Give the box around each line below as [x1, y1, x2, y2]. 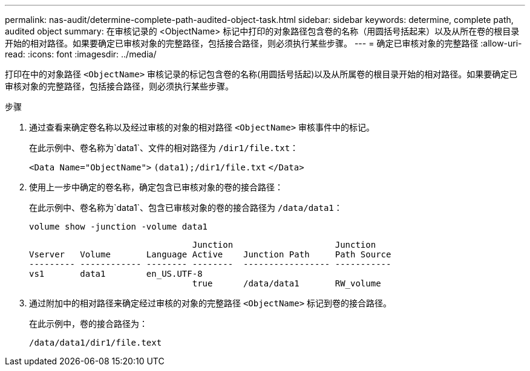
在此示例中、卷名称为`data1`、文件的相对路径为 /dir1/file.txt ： [29, 143, 299, 153]
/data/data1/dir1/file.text [29, 338, 162, 347]
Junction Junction [192, 240, 376, 250]
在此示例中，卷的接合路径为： [29, 318, 148, 329]
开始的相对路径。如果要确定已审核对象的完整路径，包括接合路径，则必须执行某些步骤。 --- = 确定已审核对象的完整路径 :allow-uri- [5, 38, 522, 48]
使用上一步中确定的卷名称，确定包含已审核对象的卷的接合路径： [29, 182, 283, 192]
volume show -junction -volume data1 [29, 222, 208, 231]
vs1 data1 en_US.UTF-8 [29, 269, 203, 279]
